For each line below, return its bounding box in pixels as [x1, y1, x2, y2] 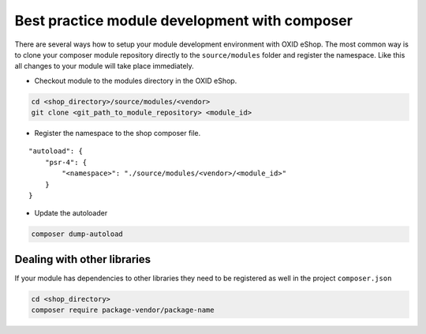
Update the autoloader [34, 208, 108, 218]
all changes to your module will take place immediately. [14, 62, 195, 71]
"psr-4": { [44, 158, 88, 167]
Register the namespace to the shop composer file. [34, 129, 201, 138]
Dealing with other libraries [14, 253, 151, 266]
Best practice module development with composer [14, 12, 353, 29]
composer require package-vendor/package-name [31, 306, 215, 315]
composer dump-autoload [31, 230, 124, 238]
